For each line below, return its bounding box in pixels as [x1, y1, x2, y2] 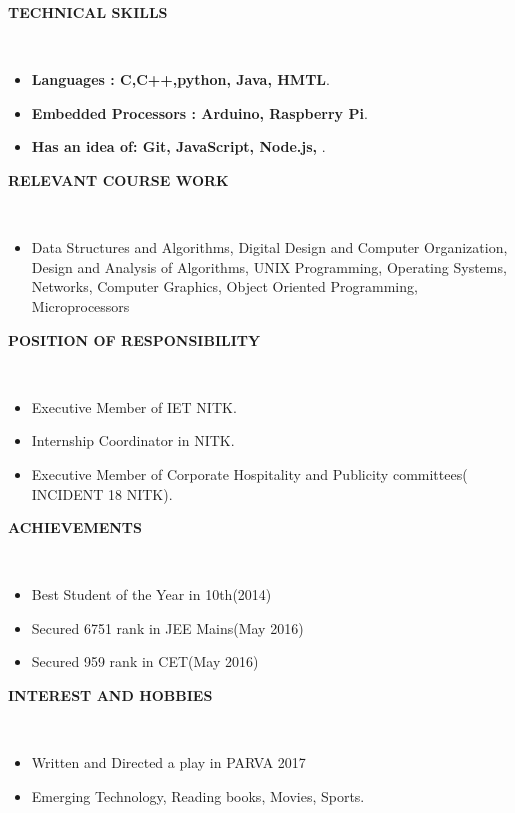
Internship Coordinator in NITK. [31, 430, 235, 451]
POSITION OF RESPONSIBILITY [8, 329, 261, 350]
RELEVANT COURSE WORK [8, 169, 229, 190]
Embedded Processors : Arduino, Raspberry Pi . [31, 102, 368, 123]
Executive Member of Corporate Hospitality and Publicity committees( [31, 463, 468, 484]
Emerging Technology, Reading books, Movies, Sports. [31, 785, 365, 806]
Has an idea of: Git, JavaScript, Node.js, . [31, 136, 326, 157]
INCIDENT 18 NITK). [31, 483, 173, 504]
